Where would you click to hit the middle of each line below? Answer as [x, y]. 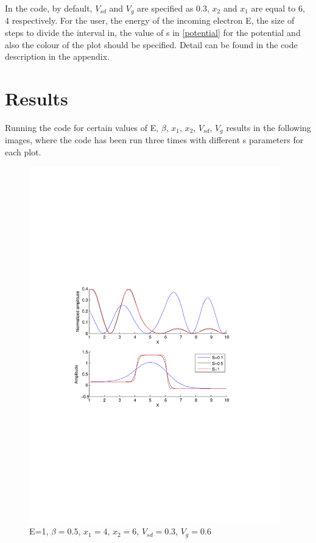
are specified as [165, 8]
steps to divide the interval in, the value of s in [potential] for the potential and [153, 33]
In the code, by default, [49, 8]
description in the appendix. [58, 56]
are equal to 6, [278, 8]
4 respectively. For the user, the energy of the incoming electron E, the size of [150, 20]
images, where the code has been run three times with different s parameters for [154, 140]
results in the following [269, 127]
